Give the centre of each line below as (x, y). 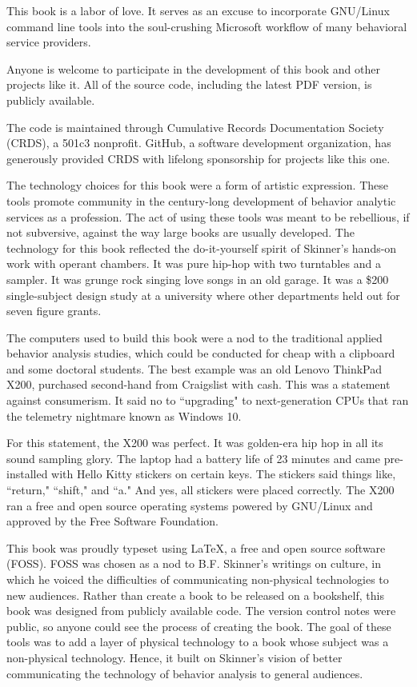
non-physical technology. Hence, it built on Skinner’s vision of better (174, 657)
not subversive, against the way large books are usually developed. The (180, 232)
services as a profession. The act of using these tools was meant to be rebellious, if (208, 216)
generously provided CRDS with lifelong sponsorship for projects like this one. (198, 158)
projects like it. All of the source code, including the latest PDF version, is (189, 84)
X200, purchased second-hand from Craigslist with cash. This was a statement (198, 384)
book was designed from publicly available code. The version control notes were (201, 611)
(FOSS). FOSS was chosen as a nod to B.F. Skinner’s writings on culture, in (194, 563)
